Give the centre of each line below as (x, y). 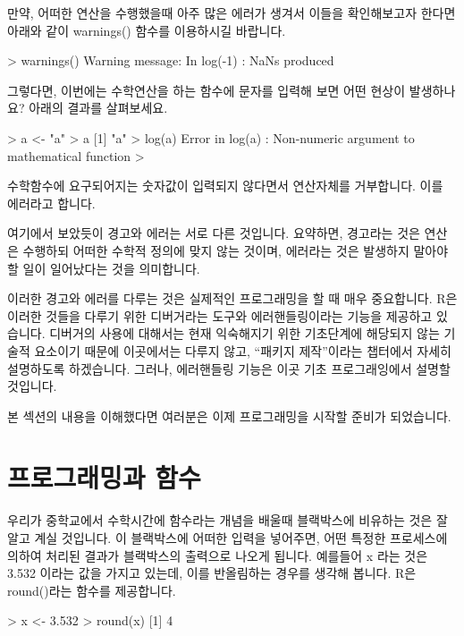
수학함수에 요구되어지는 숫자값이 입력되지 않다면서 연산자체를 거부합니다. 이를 (225, 186)
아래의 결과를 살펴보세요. (98, 108)
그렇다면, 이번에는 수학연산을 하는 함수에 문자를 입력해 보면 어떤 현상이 (207, 90)
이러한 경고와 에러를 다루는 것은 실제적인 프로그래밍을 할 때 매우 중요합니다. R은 (232, 298)
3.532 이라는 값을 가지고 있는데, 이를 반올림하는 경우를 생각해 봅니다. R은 (212, 573)
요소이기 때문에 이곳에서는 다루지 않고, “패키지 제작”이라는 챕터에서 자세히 (243, 350)
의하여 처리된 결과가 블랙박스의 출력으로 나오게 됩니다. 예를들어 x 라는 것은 (218, 555)
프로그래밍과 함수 (104, 477)
